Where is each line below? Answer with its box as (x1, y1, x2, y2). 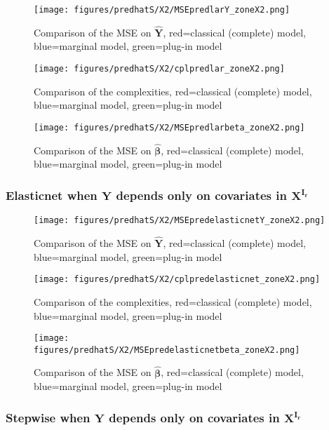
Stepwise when (6, 408, 90, 426)
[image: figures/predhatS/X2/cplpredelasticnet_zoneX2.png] (34, 274, 321, 285)
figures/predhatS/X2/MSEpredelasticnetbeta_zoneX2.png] (34, 344, 300, 355)
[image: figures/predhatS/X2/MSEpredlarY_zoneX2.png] (34, 5, 290, 15)
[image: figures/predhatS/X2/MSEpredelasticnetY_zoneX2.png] (34, 215, 325, 226)
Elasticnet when (6, 186, 98, 203)
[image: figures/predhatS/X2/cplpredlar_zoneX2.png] (34, 64, 285, 74)
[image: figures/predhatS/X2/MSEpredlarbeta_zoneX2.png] (34, 122, 305, 133)
